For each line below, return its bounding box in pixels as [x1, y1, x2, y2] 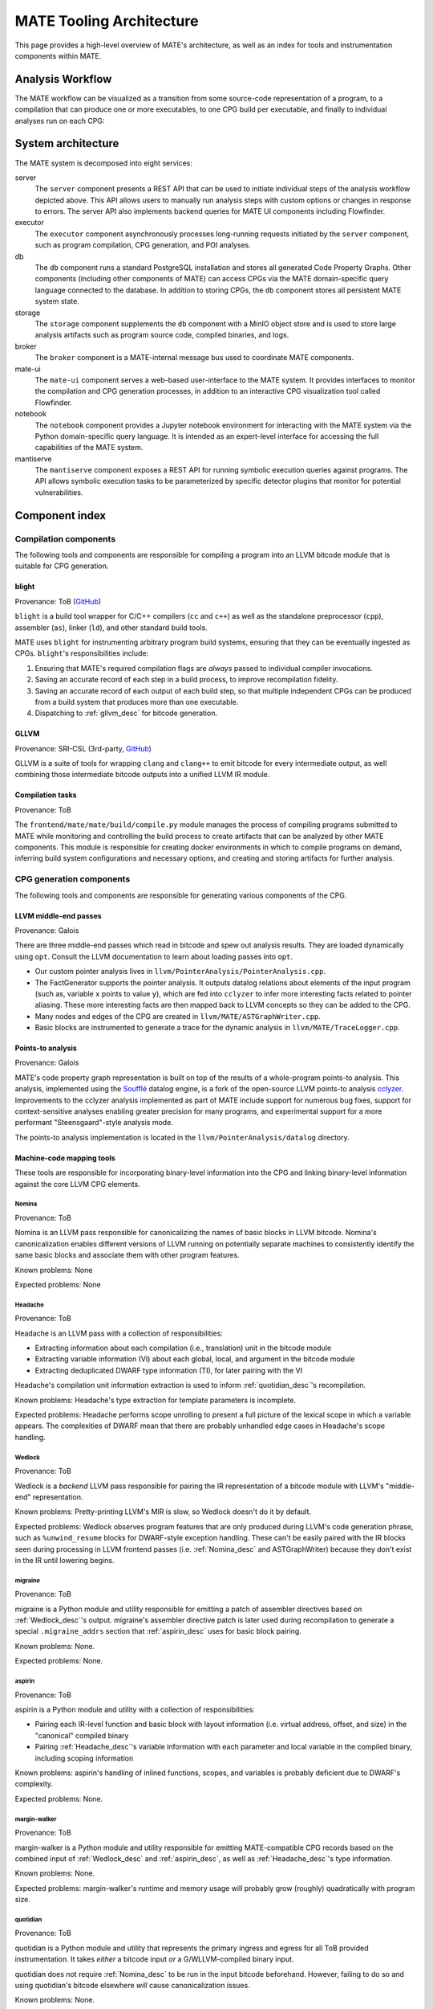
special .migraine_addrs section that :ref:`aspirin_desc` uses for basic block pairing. [14, 1626, 302, 1636]
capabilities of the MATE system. [34, 443, 144, 452]
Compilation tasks [14, 790, 77, 800]
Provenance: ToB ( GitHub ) [14, 596, 102, 606]
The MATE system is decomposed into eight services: [14, 158, 192, 168]
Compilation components [14, 533, 116, 544]
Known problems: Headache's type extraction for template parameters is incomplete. [14, 1395, 297, 1405]
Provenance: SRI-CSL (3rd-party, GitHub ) [14, 743, 152, 753]
